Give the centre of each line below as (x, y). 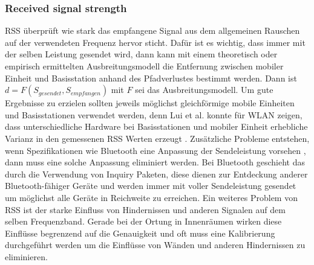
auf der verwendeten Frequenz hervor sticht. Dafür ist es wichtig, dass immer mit (155, 42)
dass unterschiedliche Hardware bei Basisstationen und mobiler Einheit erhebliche (156, 126)
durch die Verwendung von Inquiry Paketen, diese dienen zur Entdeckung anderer (156, 174)
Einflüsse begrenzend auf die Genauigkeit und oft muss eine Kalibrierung (140, 233)
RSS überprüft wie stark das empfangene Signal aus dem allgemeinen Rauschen (152, 30)
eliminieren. (26, 256)
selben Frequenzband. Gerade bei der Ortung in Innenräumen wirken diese (143, 221)
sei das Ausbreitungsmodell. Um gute (204, 90)
